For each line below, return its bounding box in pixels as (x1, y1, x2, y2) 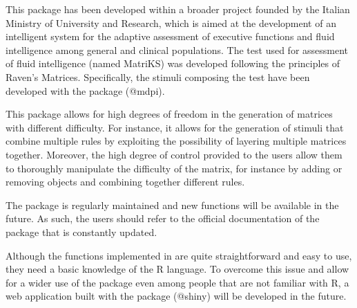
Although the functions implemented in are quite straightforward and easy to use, (6, 248, 352, 262)
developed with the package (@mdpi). (6, 83, 165, 98)
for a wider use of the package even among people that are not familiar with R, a (6, 275, 349, 289)
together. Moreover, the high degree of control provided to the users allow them (6, 147, 342, 161)
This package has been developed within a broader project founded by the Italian (6, 2, 350, 16)
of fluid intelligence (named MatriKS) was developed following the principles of (6, 56, 340, 71)
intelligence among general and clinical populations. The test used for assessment (6, 42, 349, 57)
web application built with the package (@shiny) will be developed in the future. (6, 289, 347, 303)
